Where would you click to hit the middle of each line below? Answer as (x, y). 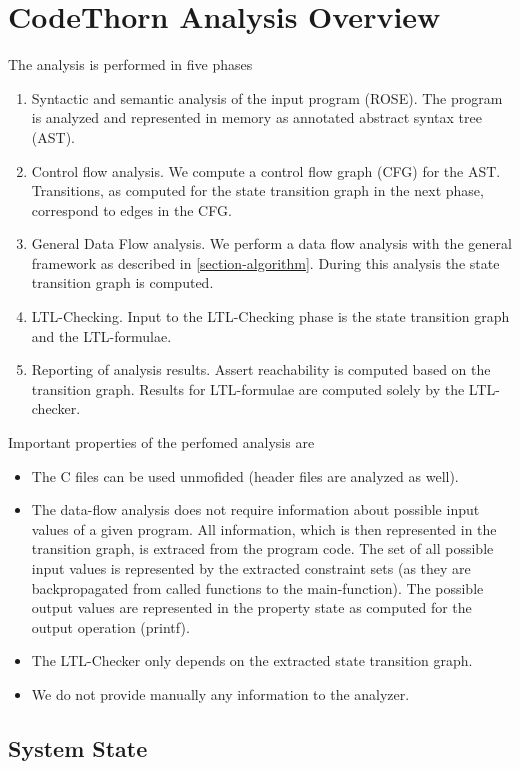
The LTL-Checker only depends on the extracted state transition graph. (252, 660)
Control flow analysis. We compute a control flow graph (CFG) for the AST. (266, 170)
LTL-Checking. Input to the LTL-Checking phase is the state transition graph (270, 316)
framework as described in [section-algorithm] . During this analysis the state (265, 262)
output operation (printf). (110, 626)
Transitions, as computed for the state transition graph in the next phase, (257, 190)
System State (78, 747)
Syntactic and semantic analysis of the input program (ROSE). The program (267, 97)
